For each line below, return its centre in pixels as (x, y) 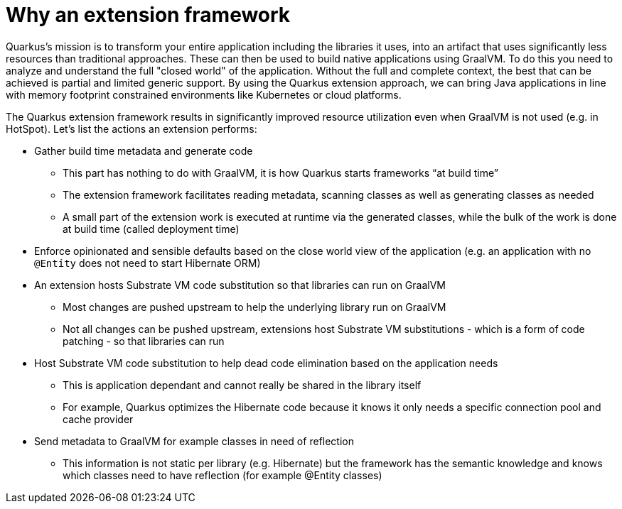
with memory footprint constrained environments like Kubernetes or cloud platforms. (204, 94)
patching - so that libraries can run (144, 341)
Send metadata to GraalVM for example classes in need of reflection (194, 441)
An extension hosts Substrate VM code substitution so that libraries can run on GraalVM (240, 285)
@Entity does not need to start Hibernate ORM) (148, 263)
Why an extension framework (148, 15)
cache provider (98, 419)
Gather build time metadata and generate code (144, 150)
